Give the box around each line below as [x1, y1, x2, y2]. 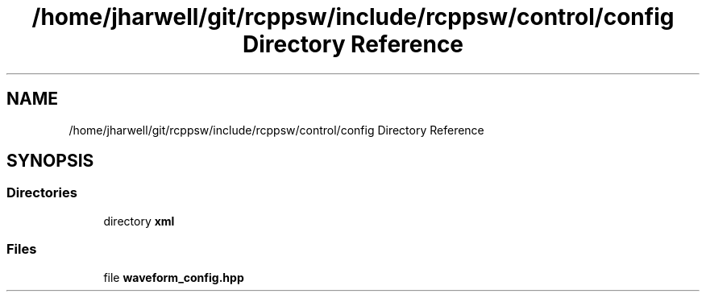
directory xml [103, 213, 175, 228]
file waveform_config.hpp [103, 270, 244, 284]
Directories [6, 184, 77, 201]
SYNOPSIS [6, 151, 94, 172]
